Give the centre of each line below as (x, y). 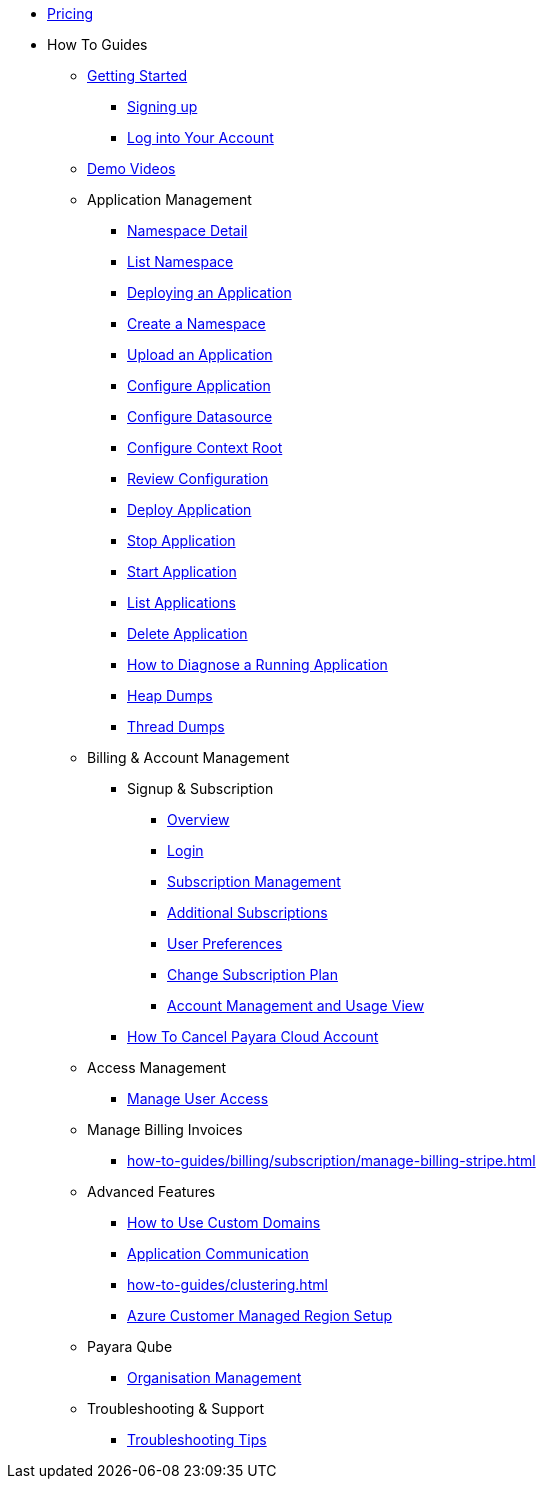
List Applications (181, 602)
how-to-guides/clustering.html (227, 1284)
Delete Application (187, 633)
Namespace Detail (187, 230)
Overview (198, 819)
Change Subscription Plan (252, 974)
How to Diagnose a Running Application (257, 664)
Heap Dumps (170, 695)
